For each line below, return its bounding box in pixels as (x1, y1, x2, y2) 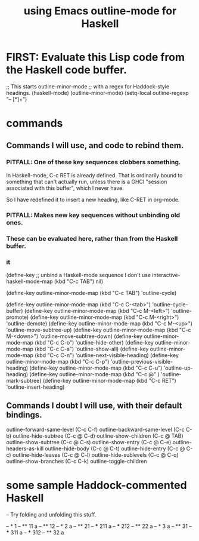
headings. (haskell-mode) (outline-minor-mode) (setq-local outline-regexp (6, 89, 189, 96)
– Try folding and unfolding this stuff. (6, 511, 97, 518)
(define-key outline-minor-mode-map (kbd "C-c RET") (42, 377, 177, 384)
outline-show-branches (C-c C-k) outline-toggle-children (6, 457, 147, 465)
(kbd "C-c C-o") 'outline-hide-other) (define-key (35, 339, 154, 346)
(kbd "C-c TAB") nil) (54, 278, 104, 285)
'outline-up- (163, 364, 194, 371)
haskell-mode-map (6, 278, 53, 285)
